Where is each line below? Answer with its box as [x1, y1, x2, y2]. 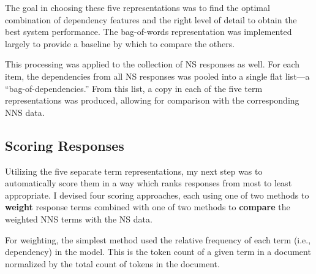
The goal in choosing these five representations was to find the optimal [5, 1, 270, 13]
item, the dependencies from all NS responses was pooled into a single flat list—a [5, 69, 310, 82]
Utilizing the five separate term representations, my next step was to [5, 164, 263, 177]
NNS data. [5, 105, 45, 118]
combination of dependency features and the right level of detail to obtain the [5, 13, 297, 26]
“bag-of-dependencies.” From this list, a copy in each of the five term [5, 82, 263, 94]
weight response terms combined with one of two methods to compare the [5, 200, 290, 213]
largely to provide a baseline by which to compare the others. [5, 37, 235, 50]
